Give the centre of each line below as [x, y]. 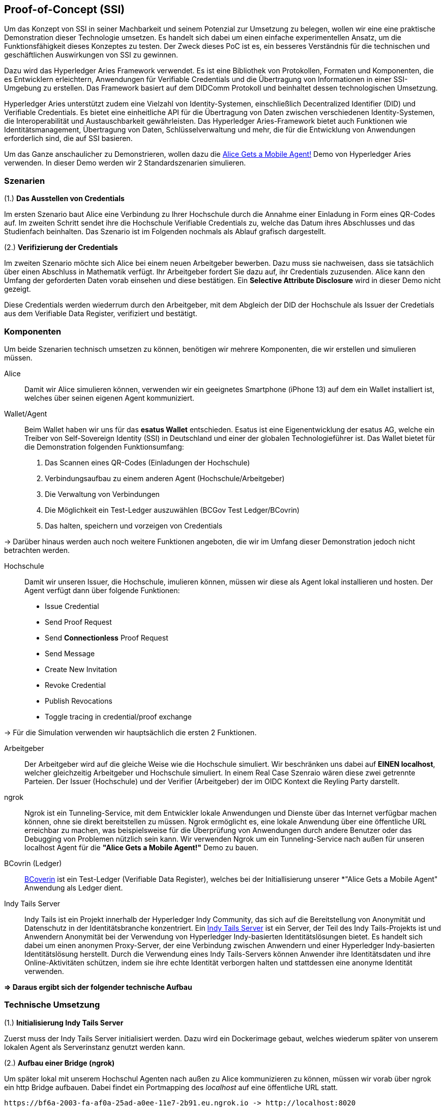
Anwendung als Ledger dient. [74, 887]
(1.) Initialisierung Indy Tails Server [64, 1022]
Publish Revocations [79, 701]
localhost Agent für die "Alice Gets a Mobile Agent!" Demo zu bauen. [142, 847]
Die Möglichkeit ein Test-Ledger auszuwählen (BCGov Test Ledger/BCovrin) [172, 510]
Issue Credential [72, 606]
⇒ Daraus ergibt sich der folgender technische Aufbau [98, 987]
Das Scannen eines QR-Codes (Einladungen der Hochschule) [147, 462]
